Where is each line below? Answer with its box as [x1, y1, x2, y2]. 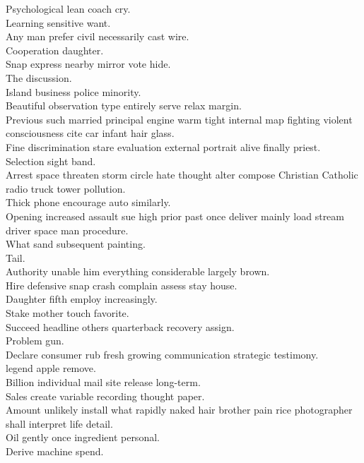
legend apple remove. [6, 361, 96, 375]
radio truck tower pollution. [6, 181, 126, 196]
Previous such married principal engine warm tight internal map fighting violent [6, 112, 353, 126]
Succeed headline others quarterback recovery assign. [6, 319, 235, 334]
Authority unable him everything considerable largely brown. [6, 264, 270, 279]
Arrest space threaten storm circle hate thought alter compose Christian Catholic [6, 167, 358, 182]
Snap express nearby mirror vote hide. [6, 56, 171, 71]
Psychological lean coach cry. [6, 1, 131, 16]
